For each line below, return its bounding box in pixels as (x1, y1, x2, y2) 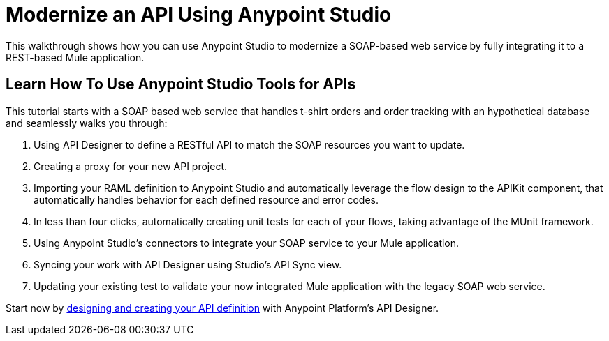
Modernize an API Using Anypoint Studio (6, 3, 392, 26)
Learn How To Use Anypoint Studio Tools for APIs (6, 75, 356, 93)
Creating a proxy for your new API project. (34, 160, 228, 172)
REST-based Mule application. (6, 51, 145, 63)
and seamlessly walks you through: (6, 116, 168, 129)
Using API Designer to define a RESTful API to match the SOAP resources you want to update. (34, 138, 465, 151)
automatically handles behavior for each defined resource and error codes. (34, 193, 379, 206)
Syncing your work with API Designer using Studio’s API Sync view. (34, 258, 342, 271)
